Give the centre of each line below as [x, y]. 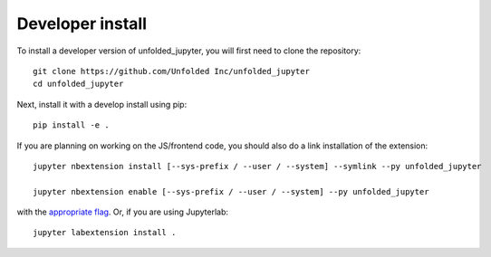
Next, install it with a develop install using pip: [102, 104]
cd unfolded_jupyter [78, 84]
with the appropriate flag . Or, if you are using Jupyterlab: [123, 212]
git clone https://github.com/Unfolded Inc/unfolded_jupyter [171, 71]
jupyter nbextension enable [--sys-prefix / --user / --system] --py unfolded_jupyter [231, 191]
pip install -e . [71, 125]
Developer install [82, 24]
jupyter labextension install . [105, 233]
